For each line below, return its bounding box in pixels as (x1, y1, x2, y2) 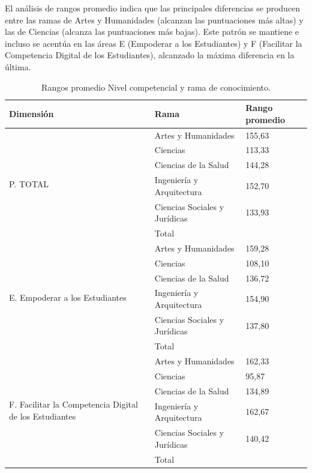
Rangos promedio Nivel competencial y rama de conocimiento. (41, 80, 271, 93)
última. (5, 60, 31, 73)
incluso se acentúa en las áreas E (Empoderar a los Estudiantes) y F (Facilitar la (5, 37, 302, 49)
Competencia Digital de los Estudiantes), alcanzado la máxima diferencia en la (5, 49, 295, 61)
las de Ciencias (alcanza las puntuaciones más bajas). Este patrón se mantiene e (5, 25, 299, 38)
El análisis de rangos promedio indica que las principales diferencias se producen (5, 2, 301, 14)
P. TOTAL (9, 178, 49, 190)
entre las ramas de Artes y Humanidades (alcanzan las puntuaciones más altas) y (5, 13, 304, 26)
